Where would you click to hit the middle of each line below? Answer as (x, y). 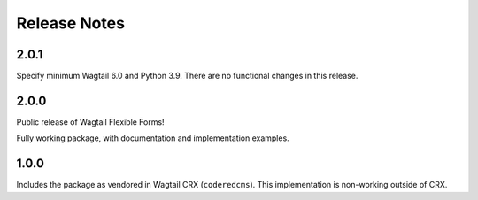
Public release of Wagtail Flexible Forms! (90, 122)
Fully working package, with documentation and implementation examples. (153, 138)
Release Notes (71, 23)
